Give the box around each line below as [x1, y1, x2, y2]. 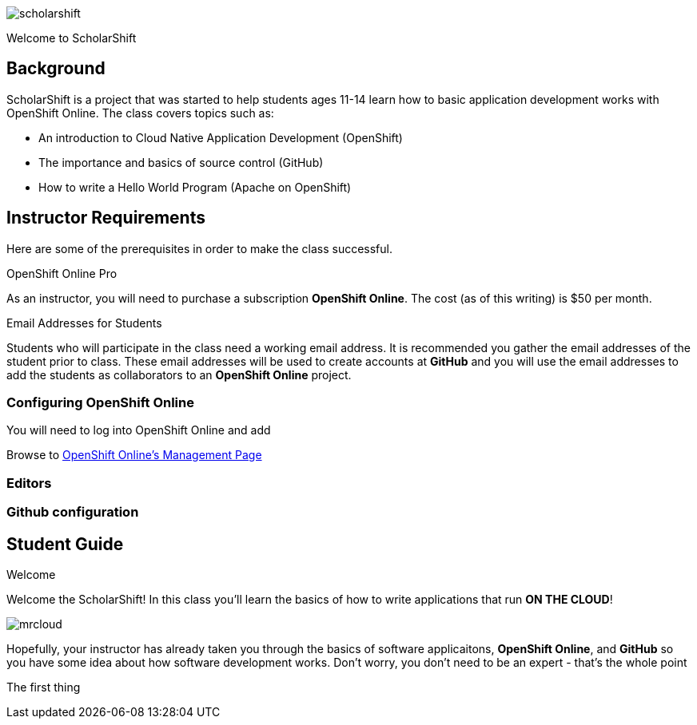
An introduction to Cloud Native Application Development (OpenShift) [38, 130, 403, 145]
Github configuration [6, 504, 139, 521]
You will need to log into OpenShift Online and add [6, 423, 271, 438]
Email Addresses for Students [6, 315, 162, 330]
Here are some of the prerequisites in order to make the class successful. [6, 241, 393, 256]
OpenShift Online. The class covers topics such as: [6, 105, 274, 120]
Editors [6, 474, 52, 491]
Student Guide [6, 533, 124, 554]
